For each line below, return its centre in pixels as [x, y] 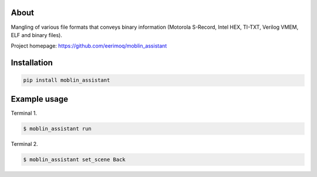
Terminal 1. [24, 113]
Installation [32, 63]
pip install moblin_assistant [67, 80]
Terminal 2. [24, 143]
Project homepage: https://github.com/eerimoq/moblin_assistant [89, 46]
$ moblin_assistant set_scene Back [74, 159]
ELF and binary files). [37, 35]
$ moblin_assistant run [58, 128]
